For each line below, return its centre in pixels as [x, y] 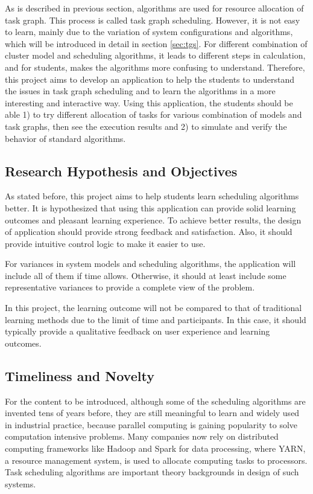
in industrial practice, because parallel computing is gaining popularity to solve [151, 424]
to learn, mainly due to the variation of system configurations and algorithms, [149, 32]
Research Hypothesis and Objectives [121, 171]
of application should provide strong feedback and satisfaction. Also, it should [149, 232]
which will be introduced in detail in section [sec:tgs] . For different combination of [156, 43]
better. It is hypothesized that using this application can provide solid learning [150, 207]
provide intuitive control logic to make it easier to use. [105, 243]
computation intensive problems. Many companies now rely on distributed [142, 436]
